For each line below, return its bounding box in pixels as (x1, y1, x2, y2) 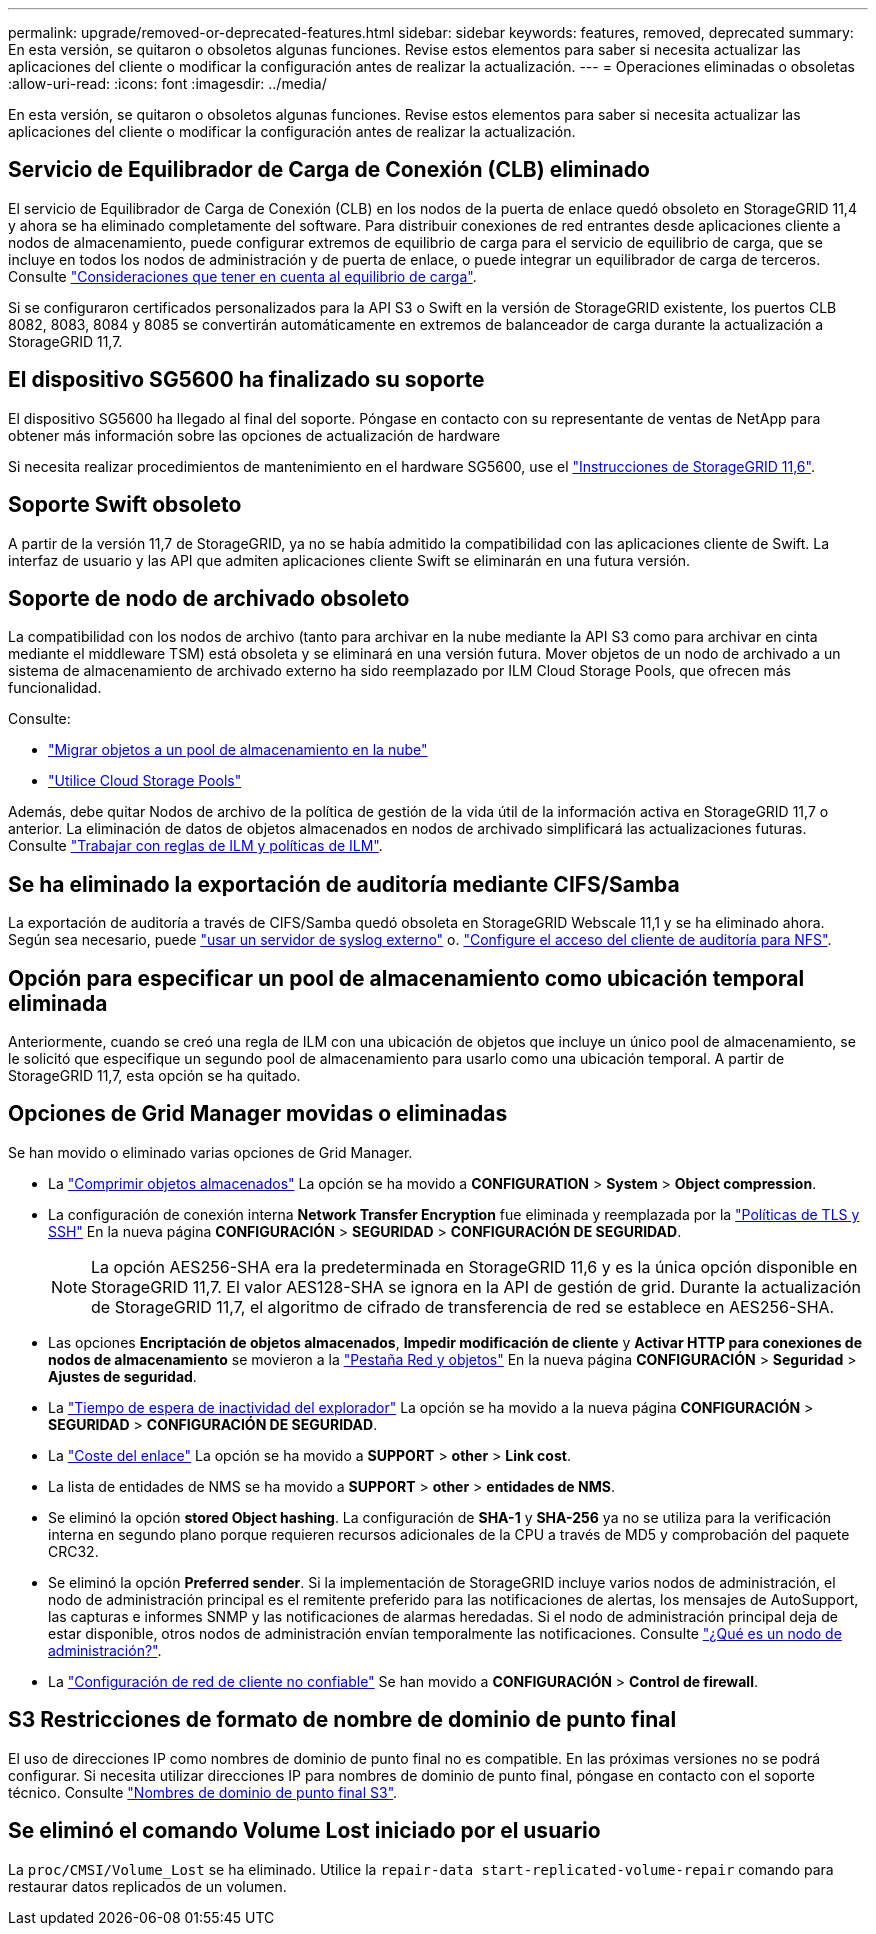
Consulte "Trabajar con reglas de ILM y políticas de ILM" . (8, 837, 383, 855)
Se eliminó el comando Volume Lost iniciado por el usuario (8, 1818, 601, 1844)
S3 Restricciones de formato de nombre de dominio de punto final (8, 1707, 677, 1733)
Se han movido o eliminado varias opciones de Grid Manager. (8, 1143, 413, 1161)
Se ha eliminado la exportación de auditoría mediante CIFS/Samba (8, 871, 680, 897)
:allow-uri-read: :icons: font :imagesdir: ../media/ (8, 75, 327, 92)
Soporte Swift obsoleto (8, 492, 242, 518)
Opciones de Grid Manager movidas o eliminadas (8, 1101, 508, 1127)
